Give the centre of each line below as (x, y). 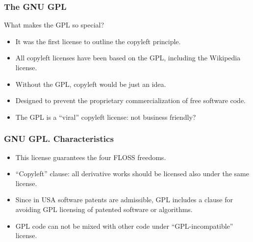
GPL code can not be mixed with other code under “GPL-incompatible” (124, 226)
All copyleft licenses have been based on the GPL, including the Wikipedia (128, 58)
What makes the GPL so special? (54, 25)
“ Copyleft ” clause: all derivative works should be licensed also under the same (132, 174)
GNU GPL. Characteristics (59, 139)
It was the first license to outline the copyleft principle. (98, 41)
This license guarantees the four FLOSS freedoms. (91, 157)
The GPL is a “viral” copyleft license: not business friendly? (106, 117)
